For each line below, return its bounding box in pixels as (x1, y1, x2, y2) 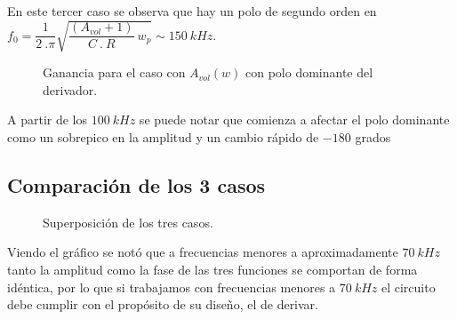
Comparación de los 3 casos (7, 171, 266, 198)
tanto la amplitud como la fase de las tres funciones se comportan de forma (7, 259, 418, 278)
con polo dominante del (245, 63, 373, 82)
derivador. (43, 80, 98, 99)
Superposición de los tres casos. (43, 212, 213, 231)
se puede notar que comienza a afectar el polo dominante (139, 110, 450, 129)
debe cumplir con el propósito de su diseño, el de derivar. (7, 295, 318, 314)
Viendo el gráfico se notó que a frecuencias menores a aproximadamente (7, 243, 398, 261)
